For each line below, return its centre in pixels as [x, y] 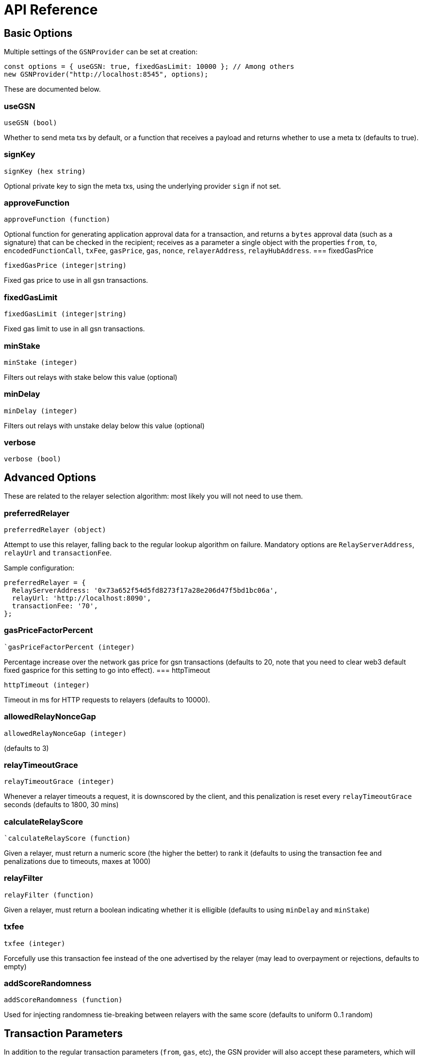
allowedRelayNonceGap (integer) [65, 733]
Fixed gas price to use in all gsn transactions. [76, 280]
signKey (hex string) [45, 171]
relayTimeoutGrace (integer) [59, 782]
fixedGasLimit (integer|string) [65, 314]
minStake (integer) [41, 362]
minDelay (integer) [41, 411]
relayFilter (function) [49, 895]
